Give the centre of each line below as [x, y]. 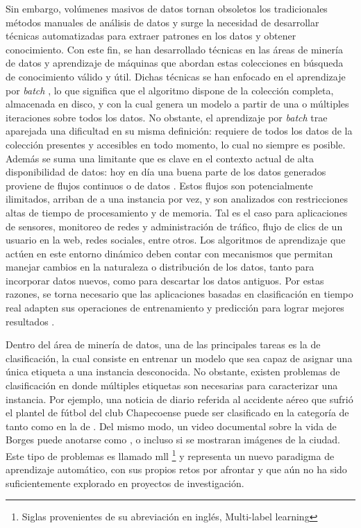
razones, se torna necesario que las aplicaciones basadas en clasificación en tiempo [179, 294]
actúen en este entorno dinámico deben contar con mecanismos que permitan [169, 253]
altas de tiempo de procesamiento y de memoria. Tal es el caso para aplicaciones [177, 212]
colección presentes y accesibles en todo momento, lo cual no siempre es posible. [176, 144]
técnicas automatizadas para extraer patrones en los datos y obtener [151, 36]
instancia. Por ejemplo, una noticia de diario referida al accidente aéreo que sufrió [179, 399]
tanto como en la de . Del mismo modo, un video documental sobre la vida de [171, 426]
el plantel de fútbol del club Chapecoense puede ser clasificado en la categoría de [177, 412]
